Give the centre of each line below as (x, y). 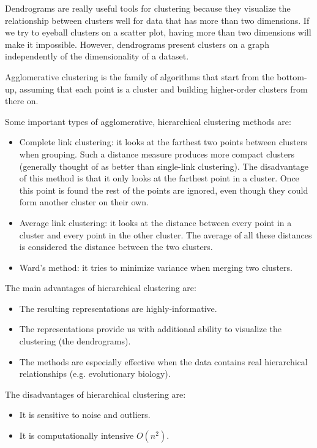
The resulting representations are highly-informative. (118, 308)
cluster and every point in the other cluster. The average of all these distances (166, 234)
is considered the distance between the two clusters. (116, 247)
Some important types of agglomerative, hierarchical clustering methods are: (148, 121)
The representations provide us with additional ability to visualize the (151, 329)
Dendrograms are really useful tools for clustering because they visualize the (148, 8)
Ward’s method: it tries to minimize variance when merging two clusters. (156, 267)
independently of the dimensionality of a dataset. (97, 56)
